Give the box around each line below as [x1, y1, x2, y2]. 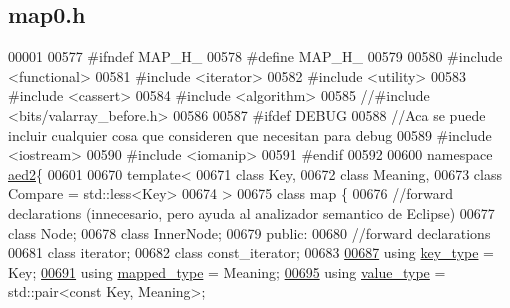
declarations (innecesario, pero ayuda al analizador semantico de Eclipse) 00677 [8, 202, 495, 223]
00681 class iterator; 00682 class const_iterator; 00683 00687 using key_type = [8, 242, 494, 263]
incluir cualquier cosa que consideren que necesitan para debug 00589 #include [8, 124, 492, 145]
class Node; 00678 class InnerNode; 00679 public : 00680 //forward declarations [8, 222, 491, 243]
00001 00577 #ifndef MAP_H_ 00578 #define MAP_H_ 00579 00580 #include [8, 46, 503, 67]
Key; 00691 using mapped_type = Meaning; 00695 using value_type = [8, 261, 446, 282]
